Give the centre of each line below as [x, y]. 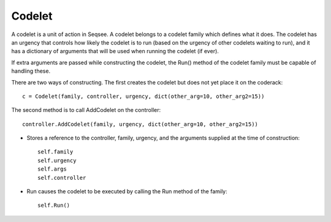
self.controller [62, 178]
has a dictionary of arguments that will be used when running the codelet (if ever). [115, 51]
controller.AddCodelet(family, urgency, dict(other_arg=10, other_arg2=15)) [140, 124]
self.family [55, 152]
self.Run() [54, 205]
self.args [52, 169]
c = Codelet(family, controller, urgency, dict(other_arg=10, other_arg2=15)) [143, 96]
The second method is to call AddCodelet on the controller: [86, 110]
